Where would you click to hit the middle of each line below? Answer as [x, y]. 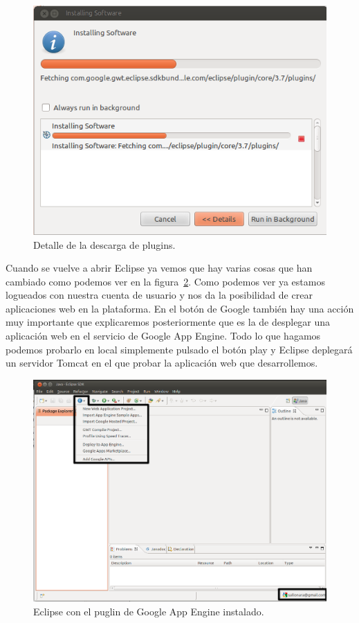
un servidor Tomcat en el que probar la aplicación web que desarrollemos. [162, 363]
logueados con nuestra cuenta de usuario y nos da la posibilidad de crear [159, 295]
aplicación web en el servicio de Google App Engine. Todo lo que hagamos [163, 336]
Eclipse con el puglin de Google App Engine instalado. [149, 612]
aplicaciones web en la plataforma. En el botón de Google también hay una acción [180, 308]
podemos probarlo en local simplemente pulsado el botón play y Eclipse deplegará [179, 349]
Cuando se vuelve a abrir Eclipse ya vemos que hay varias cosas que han [159, 268]
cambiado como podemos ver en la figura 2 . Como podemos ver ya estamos [165, 281]
